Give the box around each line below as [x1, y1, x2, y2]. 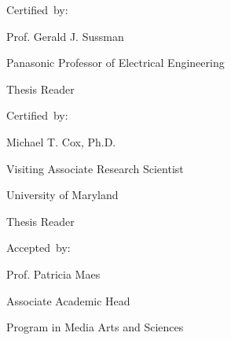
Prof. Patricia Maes [6, 265, 101, 282]
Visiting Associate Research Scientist [6, 160, 184, 176]
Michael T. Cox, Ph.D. [6, 133, 116, 150]
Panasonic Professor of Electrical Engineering [6, 54, 225, 71]
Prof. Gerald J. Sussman [6, 28, 124, 44]
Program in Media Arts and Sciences [6, 319, 184, 335]
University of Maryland [6, 187, 119, 203]
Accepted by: [6, 239, 71, 256]
